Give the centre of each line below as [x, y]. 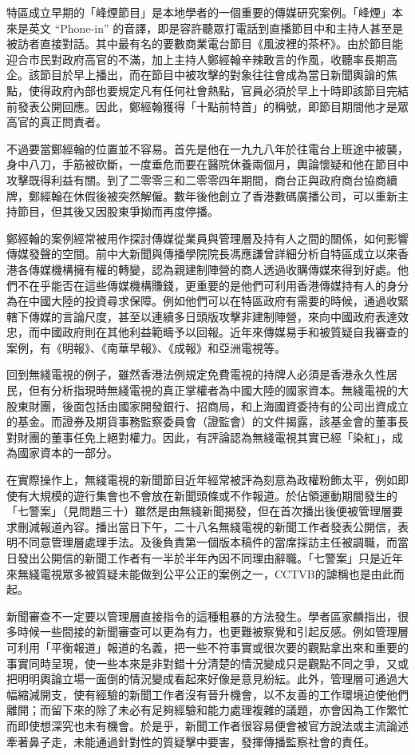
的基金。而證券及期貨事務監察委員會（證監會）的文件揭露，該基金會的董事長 [207, 421]
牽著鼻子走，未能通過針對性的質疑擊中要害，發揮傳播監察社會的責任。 [191, 741]
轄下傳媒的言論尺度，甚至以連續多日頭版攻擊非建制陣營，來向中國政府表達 [202, 316]
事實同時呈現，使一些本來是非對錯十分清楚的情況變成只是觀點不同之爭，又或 [207, 663]
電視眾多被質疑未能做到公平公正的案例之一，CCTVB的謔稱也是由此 [216, 573]
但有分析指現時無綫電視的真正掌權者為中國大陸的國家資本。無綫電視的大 [218, 390]
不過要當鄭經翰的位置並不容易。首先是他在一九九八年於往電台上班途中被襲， [207, 148]
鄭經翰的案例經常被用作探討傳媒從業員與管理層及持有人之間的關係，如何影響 [207, 238]
